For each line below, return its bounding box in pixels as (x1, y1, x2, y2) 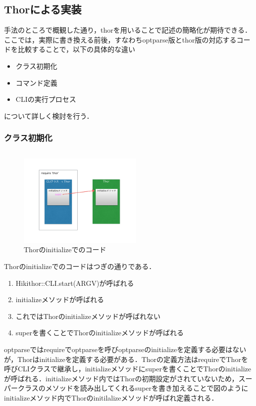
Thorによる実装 (4, 1, 82, 17)
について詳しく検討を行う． (4, 110, 94, 121)
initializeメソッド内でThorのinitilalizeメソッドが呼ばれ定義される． (4, 392, 218, 403)
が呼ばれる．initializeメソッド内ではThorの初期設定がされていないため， (4, 373, 239, 383)
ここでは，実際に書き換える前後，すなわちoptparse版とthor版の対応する (4, 34, 237, 45)
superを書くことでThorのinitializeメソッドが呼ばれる (15, 327, 184, 338)
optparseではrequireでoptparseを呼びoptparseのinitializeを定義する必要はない (4, 344, 247, 354)
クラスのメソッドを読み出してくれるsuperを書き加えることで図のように (17, 383, 249, 393)
